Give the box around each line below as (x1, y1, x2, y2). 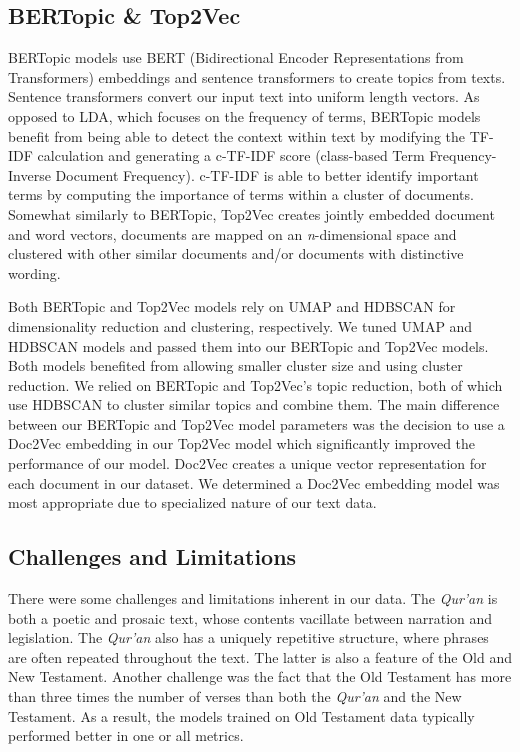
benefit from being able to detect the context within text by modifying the (8, 125, 466, 146)
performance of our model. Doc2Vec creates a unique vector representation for (8, 453, 487, 474)
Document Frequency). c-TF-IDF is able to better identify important (55, 164, 479, 185)
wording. (8, 262, 61, 283)
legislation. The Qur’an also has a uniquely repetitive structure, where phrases (8, 627, 489, 648)
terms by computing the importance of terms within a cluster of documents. (8, 184, 474, 205)
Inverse (8, 164, 51, 185)
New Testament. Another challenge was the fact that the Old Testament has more (8, 666, 512, 687)
